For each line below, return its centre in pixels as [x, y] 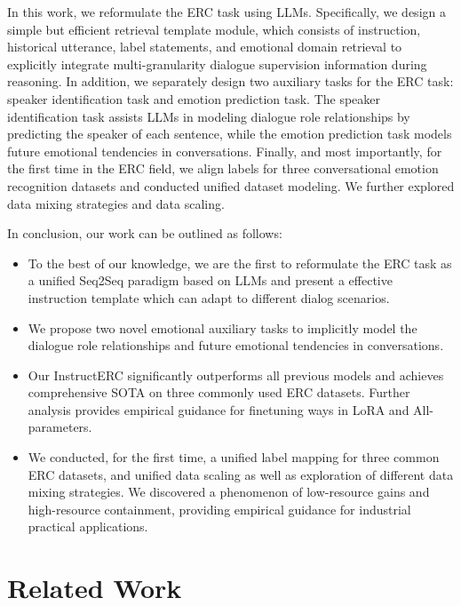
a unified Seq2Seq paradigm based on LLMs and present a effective [210, 280]
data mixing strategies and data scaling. [116, 203]
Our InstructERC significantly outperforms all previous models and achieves [236, 375]
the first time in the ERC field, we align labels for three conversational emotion [223, 168]
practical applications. [88, 526]
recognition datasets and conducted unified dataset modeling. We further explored [231, 185]
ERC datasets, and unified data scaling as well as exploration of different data [241, 474]
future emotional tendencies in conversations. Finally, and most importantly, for [225, 151]
